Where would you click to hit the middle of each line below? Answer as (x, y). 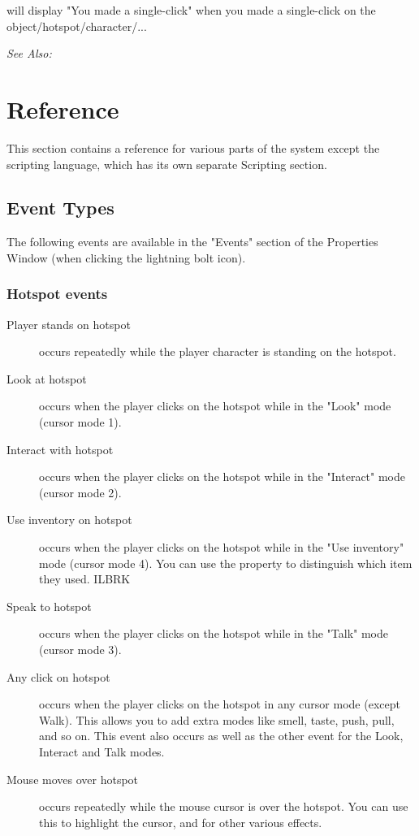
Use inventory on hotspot (69, 520)
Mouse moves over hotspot (73, 779)
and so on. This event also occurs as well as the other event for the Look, (221, 736)
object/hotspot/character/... (77, 26)
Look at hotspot (47, 378)
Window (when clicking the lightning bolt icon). (126, 257)
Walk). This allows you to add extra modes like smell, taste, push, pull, (217, 719)
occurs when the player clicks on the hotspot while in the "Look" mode (215, 406)
